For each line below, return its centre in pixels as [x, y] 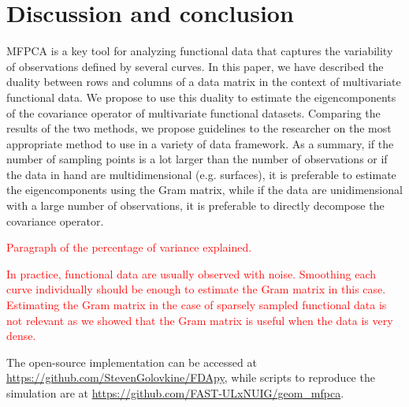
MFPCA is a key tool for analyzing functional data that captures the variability [200, 51]
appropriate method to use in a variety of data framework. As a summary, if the [200, 143]
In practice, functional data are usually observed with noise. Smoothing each [191, 273]
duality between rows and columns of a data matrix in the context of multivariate [204, 82]
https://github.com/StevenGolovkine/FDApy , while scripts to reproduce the [191, 377]
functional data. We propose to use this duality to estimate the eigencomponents [201, 97]
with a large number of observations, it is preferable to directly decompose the [195, 205]
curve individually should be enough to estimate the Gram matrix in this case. [196, 289]
